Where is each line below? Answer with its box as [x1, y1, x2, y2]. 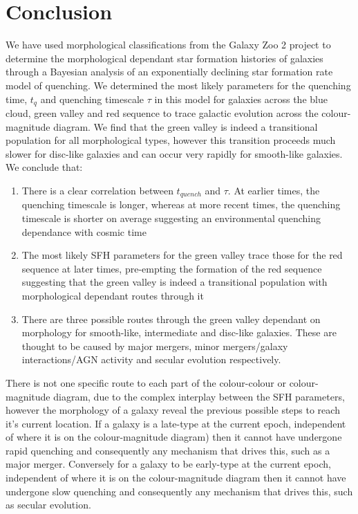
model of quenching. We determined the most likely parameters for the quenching [6, 77, 351, 92]
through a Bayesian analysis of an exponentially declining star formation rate [6, 64, 333, 79]
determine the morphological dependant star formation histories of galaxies [6, 51, 323, 65]
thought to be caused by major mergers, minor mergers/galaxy [21, 338, 288, 353]
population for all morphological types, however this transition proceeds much [6, 133, 336, 147]
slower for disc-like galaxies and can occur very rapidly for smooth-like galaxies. [6, 146, 343, 160]
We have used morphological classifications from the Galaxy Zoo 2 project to [6, 37, 331, 52]
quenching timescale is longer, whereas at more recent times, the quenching [21, 197, 341, 212]
